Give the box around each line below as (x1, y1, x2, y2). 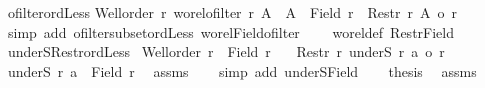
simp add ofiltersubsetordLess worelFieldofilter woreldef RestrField (7, 21, 454, 42)
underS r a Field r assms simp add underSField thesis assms (7, 60, 477, 81)
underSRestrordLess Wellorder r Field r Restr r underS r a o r (7, 41, 445, 62)
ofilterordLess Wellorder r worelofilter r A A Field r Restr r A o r (7, 2, 457, 22)
